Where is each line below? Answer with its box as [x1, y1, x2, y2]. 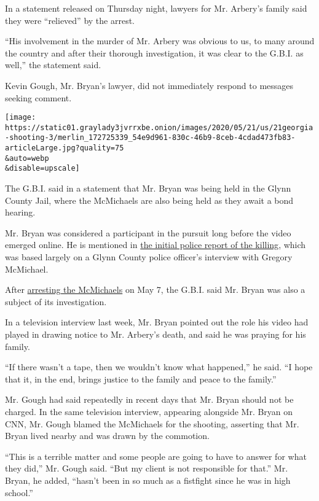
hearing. [5, 206, 36, 219]
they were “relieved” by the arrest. [5, 14, 135, 26]
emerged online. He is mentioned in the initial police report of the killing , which [5, 238, 306, 251]
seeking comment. [5, 91, 72, 104]
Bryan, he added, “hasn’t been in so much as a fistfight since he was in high [5, 473, 291, 486]
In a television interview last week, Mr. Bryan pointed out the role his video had [5, 316, 309, 328]
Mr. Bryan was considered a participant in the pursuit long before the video [5, 226, 291, 239]
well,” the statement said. [5, 58, 101, 71]
